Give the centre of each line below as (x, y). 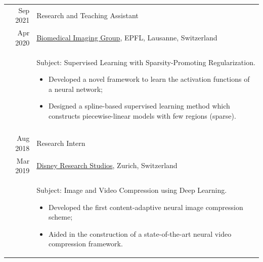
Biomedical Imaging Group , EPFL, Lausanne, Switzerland (127, 37)
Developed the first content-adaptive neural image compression (146, 207)
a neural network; (75, 89)
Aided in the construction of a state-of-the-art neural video (140, 233)
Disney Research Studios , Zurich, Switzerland (107, 165)
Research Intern (61, 143)
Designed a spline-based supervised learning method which (139, 106)
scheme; (60, 217)
